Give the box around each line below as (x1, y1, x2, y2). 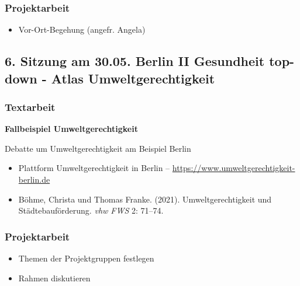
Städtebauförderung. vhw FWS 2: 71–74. (18, 204, 164, 217)
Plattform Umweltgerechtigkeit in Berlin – (18, 162, 170, 174)
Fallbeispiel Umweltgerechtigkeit (5, 123, 138, 135)
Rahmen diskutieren (18, 271, 91, 284)
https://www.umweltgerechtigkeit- (172, 162, 295, 174)
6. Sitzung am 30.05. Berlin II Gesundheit (5, 52, 265, 70)
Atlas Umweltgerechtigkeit (51, 69, 215, 87)
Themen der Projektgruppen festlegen (18, 252, 154, 264)
